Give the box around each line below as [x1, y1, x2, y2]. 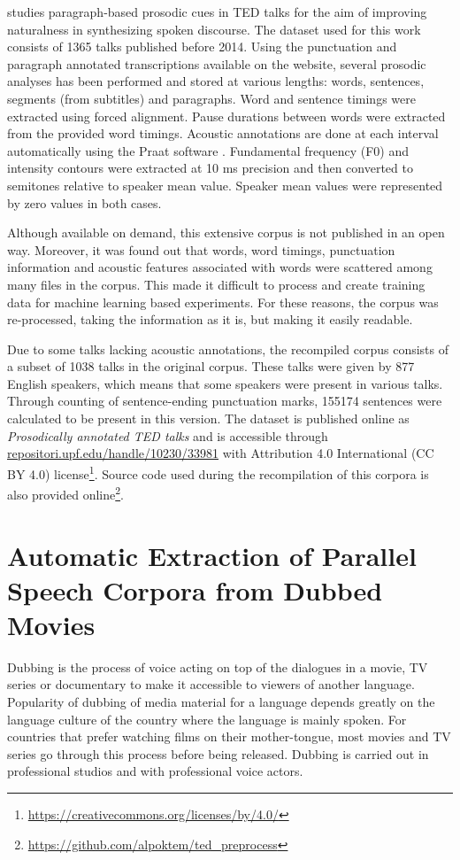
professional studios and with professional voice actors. [7, 762, 303, 780]
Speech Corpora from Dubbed [7, 571, 383, 608]
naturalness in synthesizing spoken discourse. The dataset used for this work [7, 19, 421, 38]
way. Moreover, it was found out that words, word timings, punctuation [7, 240, 395, 259]
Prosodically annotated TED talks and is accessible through [7, 426, 328, 445]
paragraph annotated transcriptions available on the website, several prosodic [7, 54, 426, 73]
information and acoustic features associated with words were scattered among [7, 258, 433, 276]
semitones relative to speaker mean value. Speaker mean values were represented [7, 175, 443, 194]
